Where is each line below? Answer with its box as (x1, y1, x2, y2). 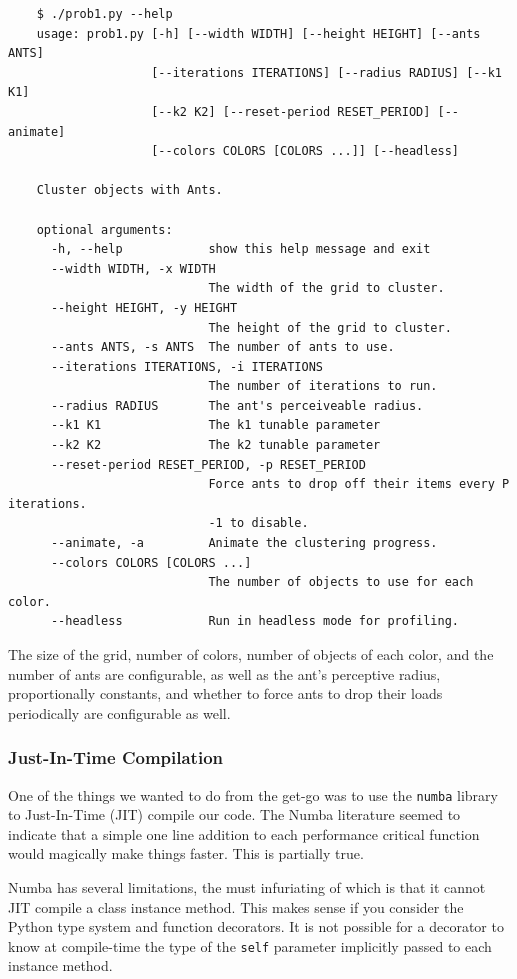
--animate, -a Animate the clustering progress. (50, 536, 438, 551)
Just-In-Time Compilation (8, 745, 223, 770)
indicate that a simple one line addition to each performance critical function (8, 823, 480, 844)
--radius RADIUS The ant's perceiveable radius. (50, 398, 424, 413)
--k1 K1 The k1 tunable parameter (50, 418, 381, 433)
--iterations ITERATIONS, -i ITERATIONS (50, 359, 323, 374)
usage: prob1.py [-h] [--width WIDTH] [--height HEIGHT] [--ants (36, 26, 481, 41)
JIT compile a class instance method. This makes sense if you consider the (8, 896, 464, 917)
